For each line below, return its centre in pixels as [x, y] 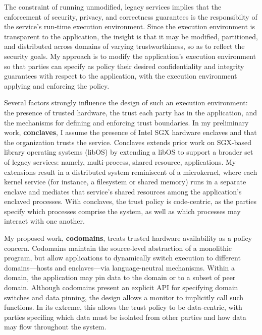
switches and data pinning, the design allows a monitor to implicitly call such [124, 297]
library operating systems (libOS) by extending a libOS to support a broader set [129, 152]
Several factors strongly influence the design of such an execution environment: [126, 103]
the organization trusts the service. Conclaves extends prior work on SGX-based [128, 142]
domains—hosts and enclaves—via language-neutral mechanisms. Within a [120, 267]
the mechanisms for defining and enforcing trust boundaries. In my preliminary [126, 122]
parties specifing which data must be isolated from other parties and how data [125, 317]
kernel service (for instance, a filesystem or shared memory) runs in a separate [125, 182]
